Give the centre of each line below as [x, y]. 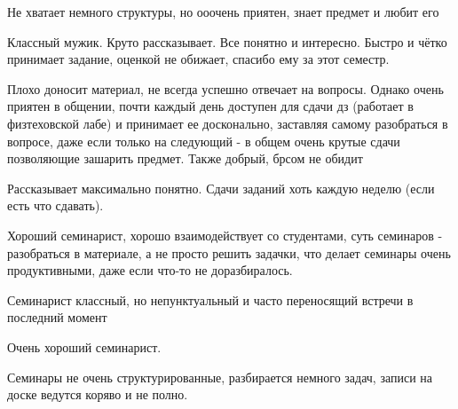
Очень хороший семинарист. [84, 346]
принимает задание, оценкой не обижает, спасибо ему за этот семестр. [198, 59]
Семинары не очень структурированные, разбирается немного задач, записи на [220, 377]
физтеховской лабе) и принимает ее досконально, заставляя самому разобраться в [228, 123]
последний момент [57, 317]
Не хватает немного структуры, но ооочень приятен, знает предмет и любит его [223, 12]
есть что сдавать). [55, 205]
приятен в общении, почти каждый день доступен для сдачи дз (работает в [210, 106]
